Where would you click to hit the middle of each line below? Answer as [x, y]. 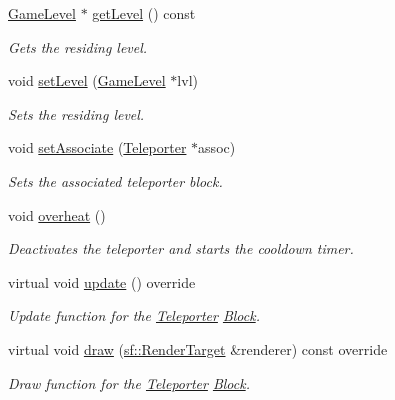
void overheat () [57, 214]
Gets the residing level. [78, 46]
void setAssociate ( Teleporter [97, 147]
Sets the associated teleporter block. [115, 180]
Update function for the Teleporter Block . [134, 315]
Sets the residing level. [76, 113]
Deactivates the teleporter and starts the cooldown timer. [181, 248]
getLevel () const [144, 13]
